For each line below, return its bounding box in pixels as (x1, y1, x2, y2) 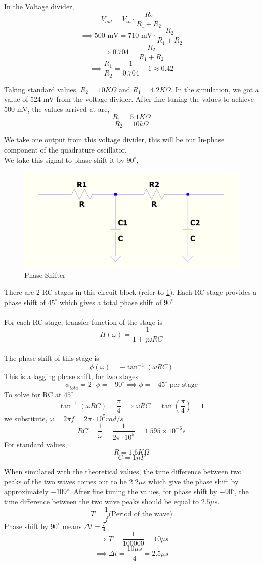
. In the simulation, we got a (170, 84, 259, 94)
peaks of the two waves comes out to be (4, 476, 127, 486)
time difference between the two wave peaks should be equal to (4, 496, 199, 506)
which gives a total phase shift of (59, 296, 162, 307)
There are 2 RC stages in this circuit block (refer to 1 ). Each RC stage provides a (4, 286, 257, 297)
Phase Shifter (24, 270, 66, 280)
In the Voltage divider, (4, 1, 74, 11)
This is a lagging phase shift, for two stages (4, 371, 138, 382)
